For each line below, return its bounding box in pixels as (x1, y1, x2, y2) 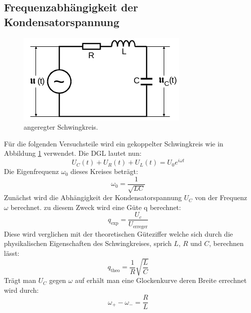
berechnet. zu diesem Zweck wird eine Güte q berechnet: (10, 202, 181, 212)
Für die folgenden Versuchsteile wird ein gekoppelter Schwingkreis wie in (4, 138, 223, 148)
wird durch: (4, 284, 39, 295)
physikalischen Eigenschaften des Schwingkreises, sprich (4, 238, 172, 248)
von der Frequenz (195, 192, 247, 203)
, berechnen (209, 238, 244, 248)
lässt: (4, 247, 20, 258)
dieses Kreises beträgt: (71, 166, 138, 176)
